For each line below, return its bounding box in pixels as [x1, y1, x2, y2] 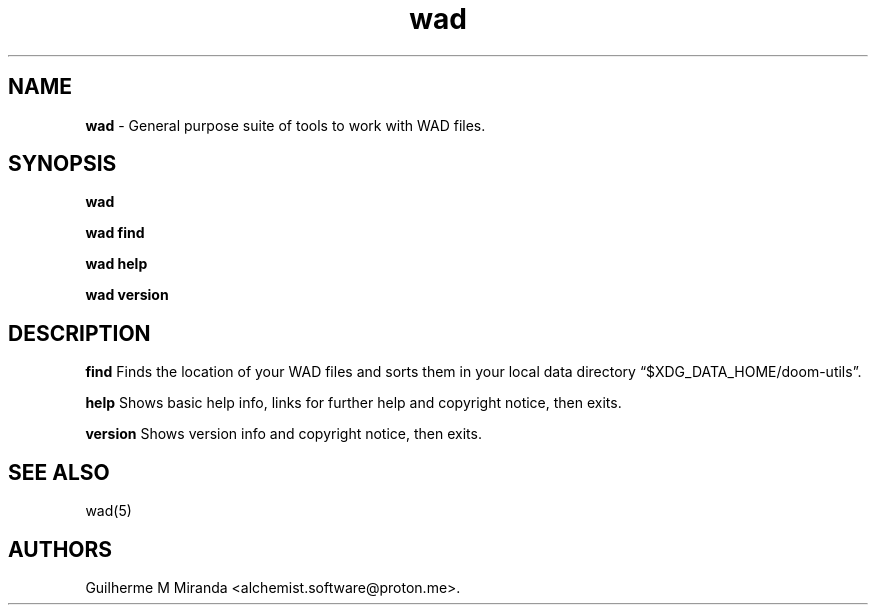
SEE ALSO [8, 459, 110, 485]
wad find [85, 224, 145, 242]
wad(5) [85, 502, 132, 520]
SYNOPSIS [8, 151, 117, 177]
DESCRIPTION [8, 320, 151, 346]
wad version [85, 286, 169, 304]
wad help [85, 255, 148, 273]
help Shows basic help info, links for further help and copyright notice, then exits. [85, 394, 622, 412]
